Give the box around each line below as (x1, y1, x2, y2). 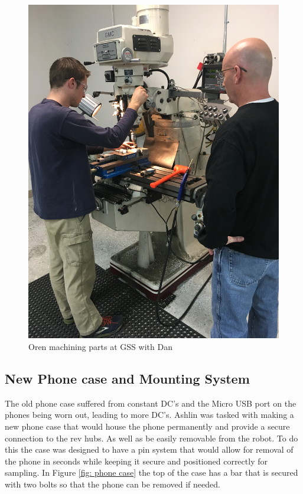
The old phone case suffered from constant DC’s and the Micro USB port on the (5, 397, 297, 409)
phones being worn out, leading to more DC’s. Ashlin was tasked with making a (5, 408, 294, 421)
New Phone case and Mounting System (5, 369, 250, 387)
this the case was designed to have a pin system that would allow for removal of (5, 443, 294, 456)
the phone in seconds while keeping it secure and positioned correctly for (5, 454, 268, 467)
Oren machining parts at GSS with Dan (28, 340, 172, 352)
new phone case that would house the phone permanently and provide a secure (5, 420, 290, 432)
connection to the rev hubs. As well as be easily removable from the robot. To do (5, 431, 298, 444)
